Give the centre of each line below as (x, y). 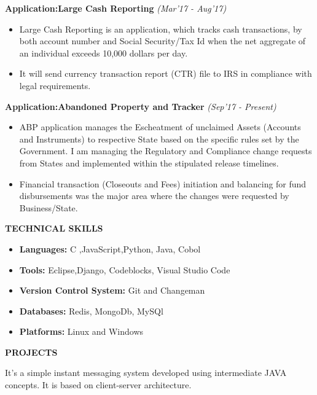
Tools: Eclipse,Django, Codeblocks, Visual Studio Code (125, 269)
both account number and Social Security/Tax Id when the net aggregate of (162, 41)
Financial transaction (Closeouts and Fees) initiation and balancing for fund (163, 183)
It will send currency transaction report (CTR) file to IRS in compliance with (166, 73)
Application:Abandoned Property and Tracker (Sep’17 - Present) (141, 106)
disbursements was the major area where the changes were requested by (154, 196)
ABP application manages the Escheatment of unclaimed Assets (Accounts (160, 127)
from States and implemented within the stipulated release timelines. (149, 162)
